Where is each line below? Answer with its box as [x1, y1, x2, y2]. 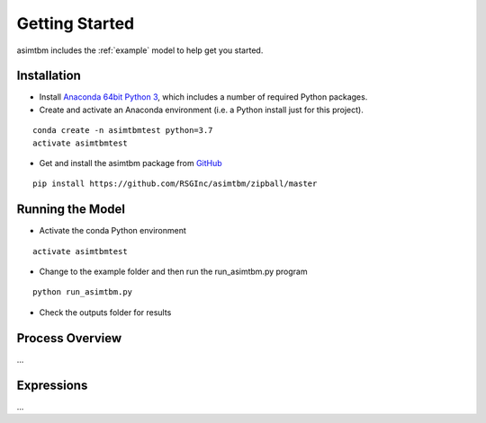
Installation [16, 68, 81, 84]
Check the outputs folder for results [39, 306, 172, 318]
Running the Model [16, 202, 126, 217]
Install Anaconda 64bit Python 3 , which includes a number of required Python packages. [39, 92, 368, 102]
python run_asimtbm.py [32, 287, 133, 297]
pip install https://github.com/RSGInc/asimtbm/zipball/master [32, 179, 318, 189]
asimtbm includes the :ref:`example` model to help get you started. [16, 45, 264, 56]
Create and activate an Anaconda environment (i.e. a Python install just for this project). [39, 104, 364, 115]
